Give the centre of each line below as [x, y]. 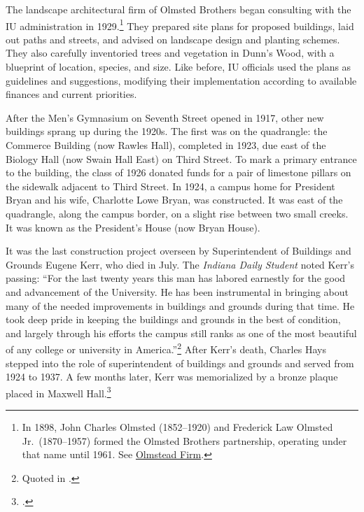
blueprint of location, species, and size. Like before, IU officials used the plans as [178, 67]
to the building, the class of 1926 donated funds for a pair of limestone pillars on [178, 172]
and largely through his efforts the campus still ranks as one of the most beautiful [181, 333]
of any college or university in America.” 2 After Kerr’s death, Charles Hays [166, 348]
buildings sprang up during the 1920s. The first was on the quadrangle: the [167, 131]
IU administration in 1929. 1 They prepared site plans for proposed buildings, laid [180, 24]
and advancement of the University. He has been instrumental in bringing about [177, 291]
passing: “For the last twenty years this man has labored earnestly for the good [176, 278]
